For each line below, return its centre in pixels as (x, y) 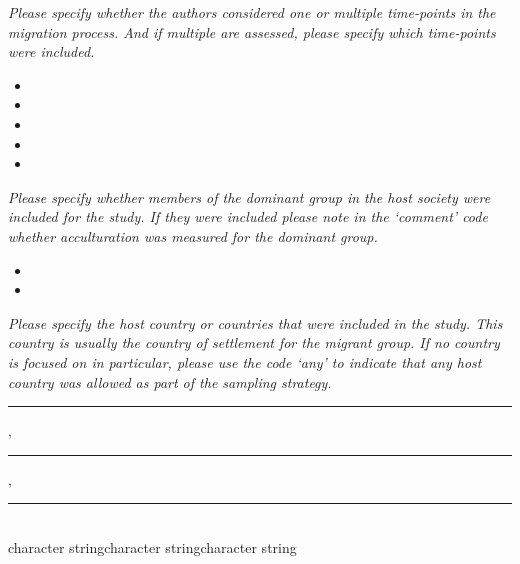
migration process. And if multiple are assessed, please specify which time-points (252, 31)
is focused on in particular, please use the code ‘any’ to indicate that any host (245, 361)
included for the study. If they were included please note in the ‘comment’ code (248, 216)
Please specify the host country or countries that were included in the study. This (255, 322)
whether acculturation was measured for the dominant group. (193, 235)
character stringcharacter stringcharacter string (152, 546)
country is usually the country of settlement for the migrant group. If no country (254, 342)
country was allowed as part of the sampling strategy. (170, 381)
